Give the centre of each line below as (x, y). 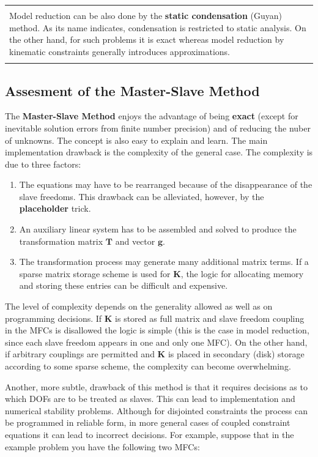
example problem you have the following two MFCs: (102, 446)
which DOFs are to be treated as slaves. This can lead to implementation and (150, 399)
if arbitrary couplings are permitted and (80, 354)
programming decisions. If (54, 318)
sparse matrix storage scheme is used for (95, 273)
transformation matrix (61, 241)
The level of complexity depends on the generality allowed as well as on (139, 306)
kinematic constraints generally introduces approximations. (120, 51)
